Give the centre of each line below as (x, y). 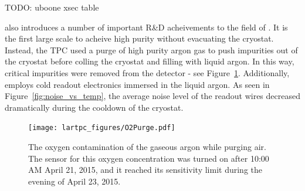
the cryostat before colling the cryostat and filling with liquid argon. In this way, (150, 61)
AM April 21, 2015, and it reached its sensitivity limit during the (145, 170)
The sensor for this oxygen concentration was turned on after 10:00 (149, 158)
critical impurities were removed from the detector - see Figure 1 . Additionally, (147, 72)
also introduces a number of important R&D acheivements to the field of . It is (146, 27)
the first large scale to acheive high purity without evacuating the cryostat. (139, 38)
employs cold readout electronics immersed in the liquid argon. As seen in (137, 84)
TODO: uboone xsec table (52, 7)
